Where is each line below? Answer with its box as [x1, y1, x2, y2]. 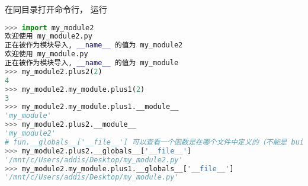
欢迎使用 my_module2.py [5, 32, 92, 41]
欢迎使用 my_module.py [5, 50, 88, 59]
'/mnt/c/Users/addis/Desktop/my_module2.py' [5, 155, 183, 164]
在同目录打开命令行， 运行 [5, 3, 107, 15]
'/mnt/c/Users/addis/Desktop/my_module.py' [5, 173, 179, 182]
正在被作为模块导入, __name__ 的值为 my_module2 [5, 41, 183, 50]
